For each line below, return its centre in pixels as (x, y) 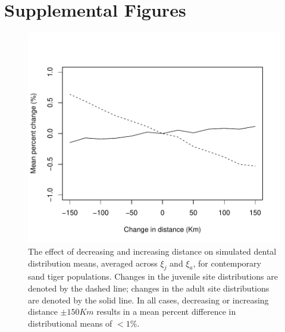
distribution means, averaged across (93, 263)
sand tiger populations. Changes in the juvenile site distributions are (153, 276)
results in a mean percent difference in (166, 311)
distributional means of (70, 323)
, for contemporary (227, 263)
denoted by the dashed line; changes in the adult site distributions (149, 288)
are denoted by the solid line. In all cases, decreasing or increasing (148, 300)
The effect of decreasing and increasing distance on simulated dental (152, 251)
